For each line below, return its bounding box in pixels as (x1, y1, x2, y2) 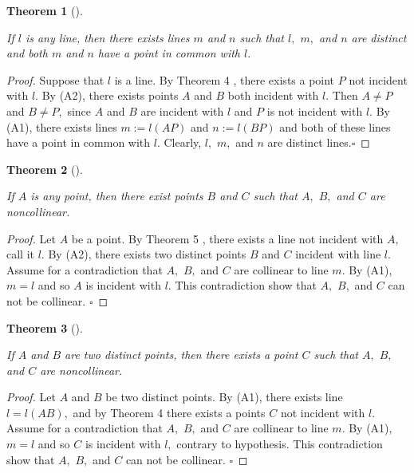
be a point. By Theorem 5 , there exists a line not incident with (71, 230, 384, 246)
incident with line (295, 246, 381, 262)
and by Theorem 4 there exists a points (73, 404, 266, 420)
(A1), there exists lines (6, 118, 117, 135)
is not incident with (266, 102, 363, 119)
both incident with (227, 87, 319, 104)
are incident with (140, 102, 224, 119)
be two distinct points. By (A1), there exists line (105, 388, 343, 405)
